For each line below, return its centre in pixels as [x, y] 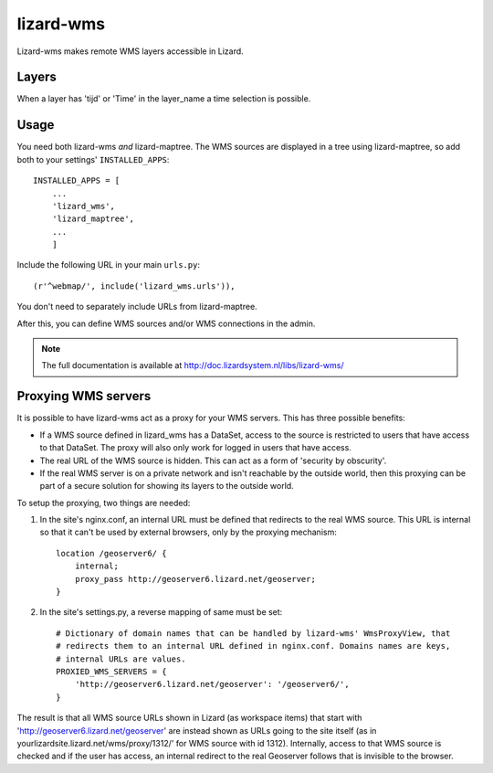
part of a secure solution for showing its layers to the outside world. [167, 486]
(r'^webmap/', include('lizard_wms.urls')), [135, 286]
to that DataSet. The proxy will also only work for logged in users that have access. [195, 448]
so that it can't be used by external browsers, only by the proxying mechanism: [188, 532]
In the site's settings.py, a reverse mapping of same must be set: [161, 612]
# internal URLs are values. [121, 659]
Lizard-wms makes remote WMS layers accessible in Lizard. [130, 51]
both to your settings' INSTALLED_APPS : [93, 159]
